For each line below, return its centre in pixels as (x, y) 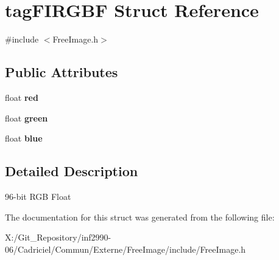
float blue (24, 138)
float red (22, 97)
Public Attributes (62, 72)
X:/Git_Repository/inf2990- (58, 237)
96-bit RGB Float (38, 196)
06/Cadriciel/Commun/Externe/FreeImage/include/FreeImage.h (125, 249)
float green (26, 118)
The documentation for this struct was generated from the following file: (140, 217)
